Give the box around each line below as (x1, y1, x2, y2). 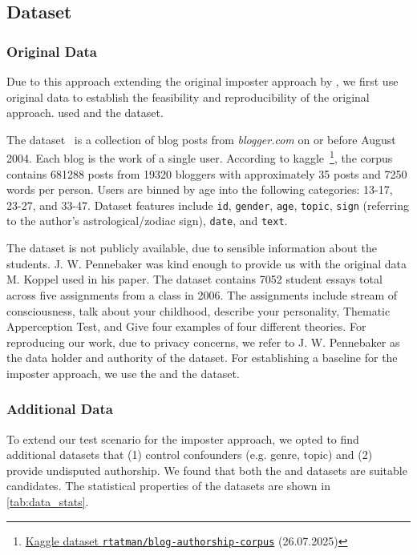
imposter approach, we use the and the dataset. (6, 364, 240, 381)
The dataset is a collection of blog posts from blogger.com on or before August (6, 131, 396, 147)
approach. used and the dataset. (6, 104, 164, 121)
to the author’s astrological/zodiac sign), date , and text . (6, 212, 288, 229)
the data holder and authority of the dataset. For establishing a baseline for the (6, 349, 398, 366)
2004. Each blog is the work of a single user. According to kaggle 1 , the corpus (6, 147, 393, 167)
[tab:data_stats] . (6, 493, 89, 510)
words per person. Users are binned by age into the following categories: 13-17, (6, 181, 393, 198)
